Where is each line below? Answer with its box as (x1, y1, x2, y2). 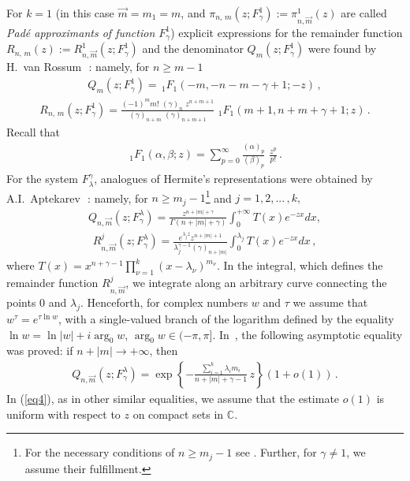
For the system (6, 170, 78, 187)
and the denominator (142, 40, 244, 57)
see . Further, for (235, 444, 317, 460)
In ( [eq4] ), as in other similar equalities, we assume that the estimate (6, 390, 340, 406)
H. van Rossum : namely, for (6, 58, 150, 75)
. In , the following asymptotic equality (212, 326, 403, 342)
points (6, 294, 36, 311)
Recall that (6, 124, 60, 140)
